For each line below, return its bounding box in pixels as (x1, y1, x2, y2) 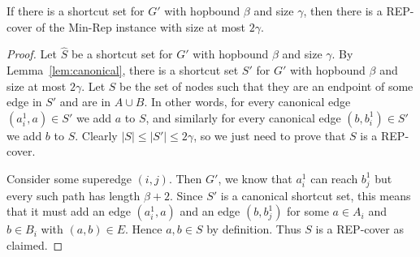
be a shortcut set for (71, 45, 173, 62)
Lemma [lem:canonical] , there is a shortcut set (6, 62, 239, 78)
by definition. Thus (206, 221, 301, 238)
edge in (6, 93, 42, 110)
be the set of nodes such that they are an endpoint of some (119, 77, 414, 94)
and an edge (180, 203, 240, 220)
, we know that (218, 169, 292, 186)
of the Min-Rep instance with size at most (36, 18, 246, 35)
